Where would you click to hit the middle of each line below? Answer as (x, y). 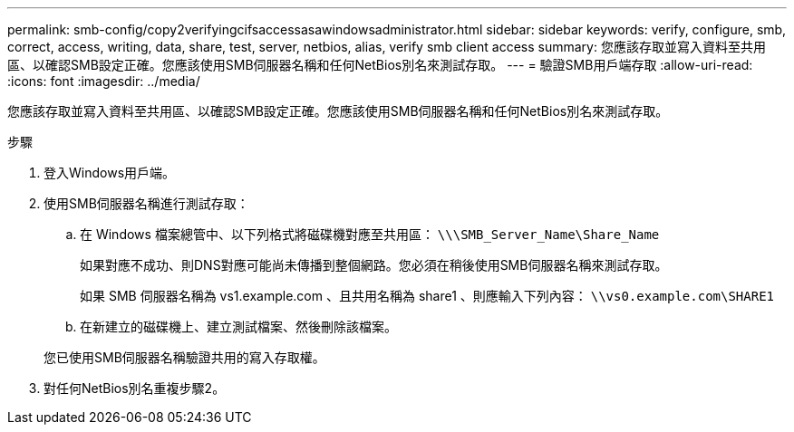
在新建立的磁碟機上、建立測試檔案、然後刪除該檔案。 (238, 326)
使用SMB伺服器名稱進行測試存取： (146, 203)
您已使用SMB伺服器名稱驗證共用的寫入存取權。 (184, 357)
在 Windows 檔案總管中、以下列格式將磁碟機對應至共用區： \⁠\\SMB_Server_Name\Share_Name (370, 234)
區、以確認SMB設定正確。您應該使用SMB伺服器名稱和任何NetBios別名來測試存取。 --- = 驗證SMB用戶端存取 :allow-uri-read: (380, 65)
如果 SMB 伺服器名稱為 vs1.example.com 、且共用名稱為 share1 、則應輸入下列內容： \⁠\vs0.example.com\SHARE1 (427, 296)
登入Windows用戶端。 (110, 173)
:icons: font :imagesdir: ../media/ (104, 81)
